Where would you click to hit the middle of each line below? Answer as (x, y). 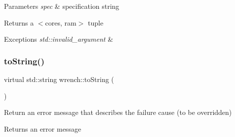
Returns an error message (43, 128)
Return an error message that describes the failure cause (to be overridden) (118, 112)
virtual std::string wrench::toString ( (59, 79)
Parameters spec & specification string (62, 6)
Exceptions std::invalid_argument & (59, 39)
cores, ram (61, 22)
